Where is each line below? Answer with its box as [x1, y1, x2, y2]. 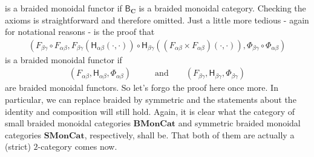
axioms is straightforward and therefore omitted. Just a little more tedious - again [5, 13, 309, 26]
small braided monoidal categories [5, 117, 131, 129]
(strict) [5, 140, 31, 153]
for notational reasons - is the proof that [5, 25, 155, 38]
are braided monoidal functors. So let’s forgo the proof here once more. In [5, 81, 278, 94]
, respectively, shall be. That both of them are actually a [84, 128, 295, 141]
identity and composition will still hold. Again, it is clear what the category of [5, 105, 295, 117]
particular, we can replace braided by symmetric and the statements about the [5, 93, 296, 106]
